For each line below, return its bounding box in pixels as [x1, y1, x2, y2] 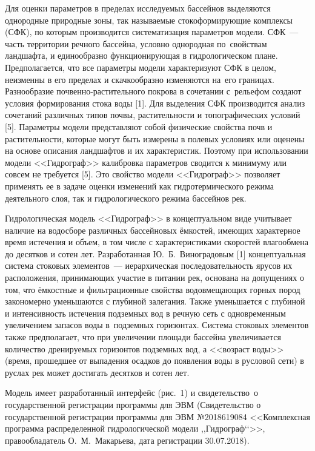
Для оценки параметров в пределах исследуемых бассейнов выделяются [5, 2, 271, 14]
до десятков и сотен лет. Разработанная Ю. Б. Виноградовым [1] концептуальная [5, 247, 306, 260]
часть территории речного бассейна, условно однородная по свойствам [5, 37, 267, 50]
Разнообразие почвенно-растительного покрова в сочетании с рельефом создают [5, 85, 302, 97]
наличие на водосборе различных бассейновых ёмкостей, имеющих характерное [5, 223, 300, 236]
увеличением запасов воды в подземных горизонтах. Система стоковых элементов [5, 318, 309, 331]
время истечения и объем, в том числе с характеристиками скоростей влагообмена [5, 235, 309, 248]
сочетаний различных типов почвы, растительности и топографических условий [5, 108, 300, 121]
